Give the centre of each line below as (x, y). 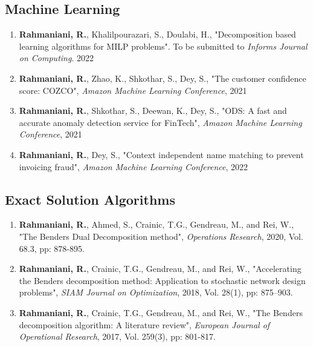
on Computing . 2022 (56, 58)
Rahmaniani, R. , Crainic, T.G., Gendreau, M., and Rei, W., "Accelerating (160, 269)
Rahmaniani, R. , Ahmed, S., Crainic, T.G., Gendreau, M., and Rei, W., (156, 224)
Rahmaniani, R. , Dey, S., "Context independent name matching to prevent (161, 154)
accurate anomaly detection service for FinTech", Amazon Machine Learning (160, 122)
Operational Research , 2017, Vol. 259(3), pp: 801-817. (117, 336)
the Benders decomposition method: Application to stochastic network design (162, 280)
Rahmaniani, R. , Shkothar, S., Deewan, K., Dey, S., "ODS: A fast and (153, 111)
